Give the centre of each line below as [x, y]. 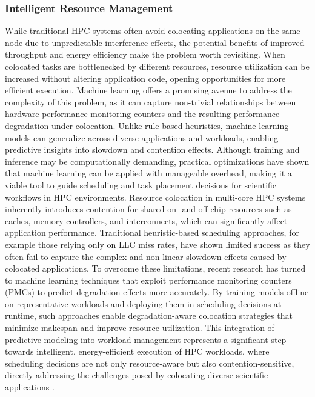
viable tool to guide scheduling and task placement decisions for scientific [141, 185]
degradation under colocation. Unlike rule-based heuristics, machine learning [147, 125]
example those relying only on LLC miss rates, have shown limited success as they [157, 244]
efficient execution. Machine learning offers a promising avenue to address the [148, 90]
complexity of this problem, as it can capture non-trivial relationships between [151, 102]
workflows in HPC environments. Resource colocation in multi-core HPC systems [155, 197]
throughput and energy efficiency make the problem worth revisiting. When [145, 54]
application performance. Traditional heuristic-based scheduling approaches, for [152, 232]
